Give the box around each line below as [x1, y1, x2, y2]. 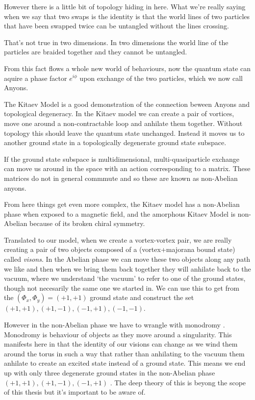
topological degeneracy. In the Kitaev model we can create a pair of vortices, [4, 108, 234, 119]
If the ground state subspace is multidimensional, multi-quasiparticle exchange [4, 153, 240, 164]
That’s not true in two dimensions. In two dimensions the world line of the [4, 37, 229, 47]
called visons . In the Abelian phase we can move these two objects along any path [4, 254, 251, 264]
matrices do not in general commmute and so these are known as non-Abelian [4, 173, 238, 183]
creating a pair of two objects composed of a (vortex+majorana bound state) [4, 244, 235, 254]
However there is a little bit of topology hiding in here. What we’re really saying [4, 1, 246, 11]
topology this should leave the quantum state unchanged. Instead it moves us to [4, 127, 245, 138]
